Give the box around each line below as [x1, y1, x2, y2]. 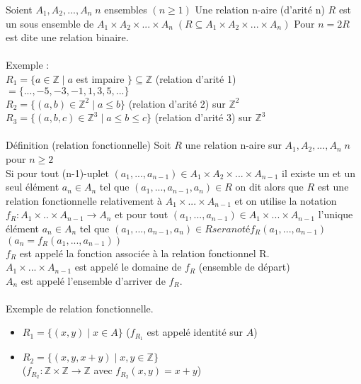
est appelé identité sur [147, 324, 243, 339]
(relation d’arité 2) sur [128, 96, 226, 111]
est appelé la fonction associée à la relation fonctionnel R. [19, 245, 270, 260]
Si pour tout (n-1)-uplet [6, 165, 109, 180]
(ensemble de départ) [198, 259, 290, 274]
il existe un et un [282, 165, 355, 180]
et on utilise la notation [234, 193, 337, 208]
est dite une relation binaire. [6, 30, 129, 45]
